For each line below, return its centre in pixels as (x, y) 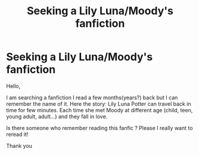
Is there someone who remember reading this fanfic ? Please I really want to (99, 128)
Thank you (19, 145)
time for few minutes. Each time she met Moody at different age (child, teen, (99, 110)
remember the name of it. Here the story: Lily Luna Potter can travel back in (99, 104)
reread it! (17, 134)
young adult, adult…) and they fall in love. (57, 116)
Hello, (13, 86)
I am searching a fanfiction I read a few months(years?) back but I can (92, 97)
